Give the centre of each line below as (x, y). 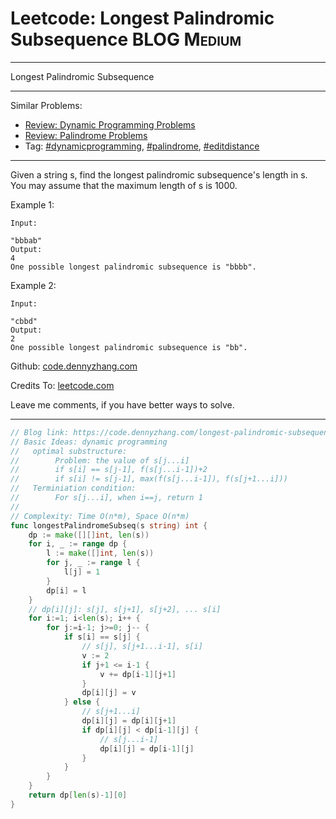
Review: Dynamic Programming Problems (110, 124)
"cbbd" (24, 321)
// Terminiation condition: (73, 488)
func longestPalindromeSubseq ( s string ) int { (109, 525)
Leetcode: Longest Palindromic (142, 18)
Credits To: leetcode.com (62, 385)
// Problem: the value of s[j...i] (100, 460)
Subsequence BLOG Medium (126, 39)
